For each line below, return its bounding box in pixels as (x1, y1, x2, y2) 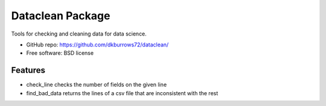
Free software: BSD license (26, 49, 94, 57)
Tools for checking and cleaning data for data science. (11, 30, 147, 37)
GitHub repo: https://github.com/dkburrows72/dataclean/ (26, 41, 169, 48)
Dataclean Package (11, 9, 110, 22)
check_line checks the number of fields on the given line (26, 81, 167, 89)
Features (11, 65, 45, 75)
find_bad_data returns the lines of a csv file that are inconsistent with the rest (26, 89, 219, 96)
